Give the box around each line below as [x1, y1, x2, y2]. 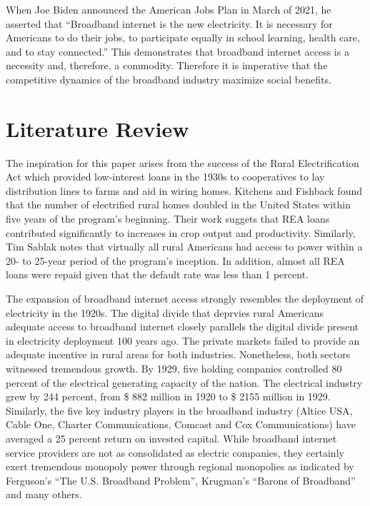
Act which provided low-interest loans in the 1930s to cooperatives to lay [6, 169, 325, 184]
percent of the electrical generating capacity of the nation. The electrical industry [6, 375, 363, 390]
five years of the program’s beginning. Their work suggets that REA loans [6, 211, 330, 226]
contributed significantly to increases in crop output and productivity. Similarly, [6, 225, 356, 240]
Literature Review [6, 113, 189, 143]
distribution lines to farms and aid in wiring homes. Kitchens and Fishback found [6, 183, 362, 198]
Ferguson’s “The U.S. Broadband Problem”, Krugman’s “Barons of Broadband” [6, 472, 356, 487]
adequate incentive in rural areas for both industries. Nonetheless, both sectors [6, 347, 351, 362]
